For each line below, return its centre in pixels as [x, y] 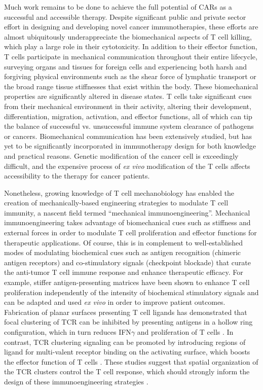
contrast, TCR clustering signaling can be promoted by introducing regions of [125, 342]
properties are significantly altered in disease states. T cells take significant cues [128, 96]
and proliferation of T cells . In [185, 332]
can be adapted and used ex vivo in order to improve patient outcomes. [115, 302]
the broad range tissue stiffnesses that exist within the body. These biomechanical [131, 86]
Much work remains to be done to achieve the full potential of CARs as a [118, 7]
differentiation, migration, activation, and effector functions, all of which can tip [128, 116]
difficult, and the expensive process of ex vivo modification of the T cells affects [127, 166]
